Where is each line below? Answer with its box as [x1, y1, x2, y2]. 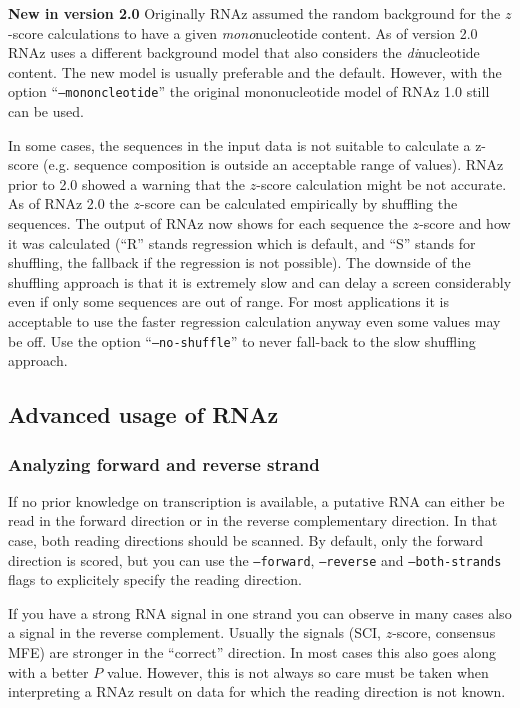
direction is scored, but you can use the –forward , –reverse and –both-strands [8, 549, 502, 570]
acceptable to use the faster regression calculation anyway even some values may [8, 310, 501, 331]
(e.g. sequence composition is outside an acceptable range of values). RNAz [43, 154, 504, 175]
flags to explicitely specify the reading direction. [8, 569, 302, 590]
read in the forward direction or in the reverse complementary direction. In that [8, 510, 498, 531]
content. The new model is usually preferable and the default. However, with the [8, 61, 502, 82]
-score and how [419, 213, 511, 233]
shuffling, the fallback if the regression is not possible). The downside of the [8, 252, 471, 273]
